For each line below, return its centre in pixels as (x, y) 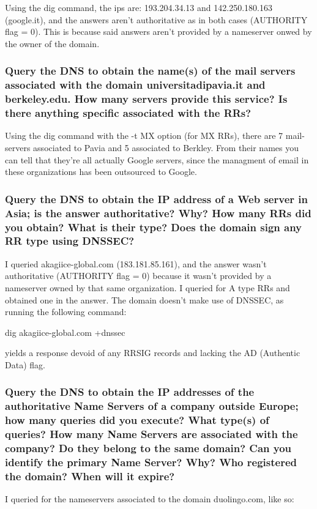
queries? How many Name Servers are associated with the (151, 434)
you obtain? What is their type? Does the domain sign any (154, 227)
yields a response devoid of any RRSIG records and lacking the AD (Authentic (153, 353)
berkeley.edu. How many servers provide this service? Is (146, 99)
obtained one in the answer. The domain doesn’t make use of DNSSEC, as (144, 299)
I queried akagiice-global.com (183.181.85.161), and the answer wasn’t (136, 263)
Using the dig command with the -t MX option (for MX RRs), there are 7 (144, 136)
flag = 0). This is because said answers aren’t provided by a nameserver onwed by (158, 32)
